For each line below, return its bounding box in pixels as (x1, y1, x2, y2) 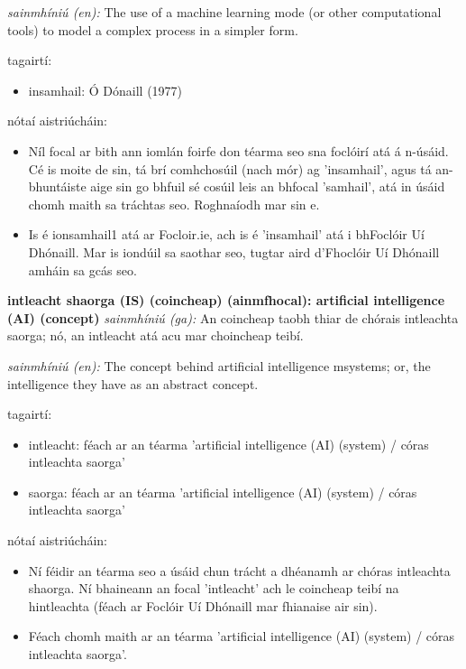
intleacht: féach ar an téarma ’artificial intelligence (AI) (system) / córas (28, 434, 429, 453)
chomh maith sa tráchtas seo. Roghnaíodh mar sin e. (28, 194, 320, 213)
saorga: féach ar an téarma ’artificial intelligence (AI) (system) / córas (28, 482, 417, 501)
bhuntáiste (28, 177, 87, 196)
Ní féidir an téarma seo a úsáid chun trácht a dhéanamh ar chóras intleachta (28, 561, 451, 580)
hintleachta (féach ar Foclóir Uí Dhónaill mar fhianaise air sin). (28, 596, 378, 615)
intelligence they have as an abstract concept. (7, 374, 259, 393)
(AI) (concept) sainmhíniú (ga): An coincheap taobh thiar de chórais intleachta (7, 308, 459, 327)
